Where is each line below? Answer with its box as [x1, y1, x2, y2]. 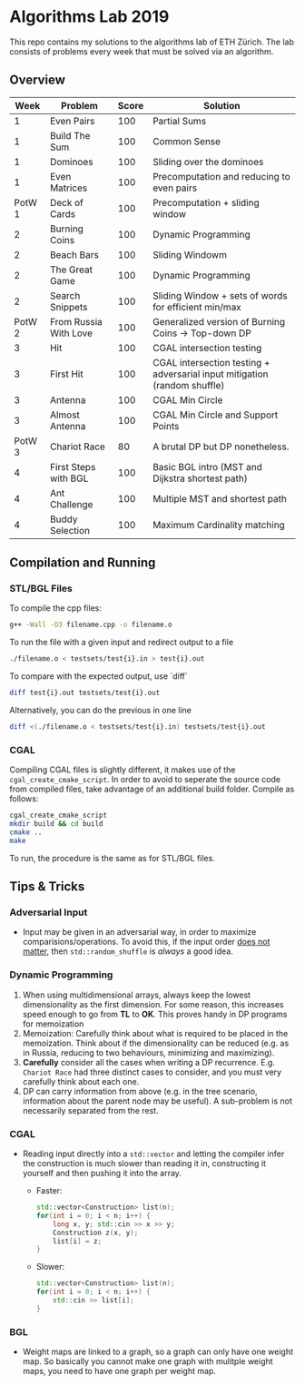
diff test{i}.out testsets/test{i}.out [9, 688, 161, 698]
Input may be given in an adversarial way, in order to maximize [22, 927, 257, 938]
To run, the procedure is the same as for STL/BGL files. [9, 852, 215, 863]
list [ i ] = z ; [53, 1236, 103, 1245]
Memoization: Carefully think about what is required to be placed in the [22, 1027, 289, 1038]
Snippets [49, 300, 88, 313]
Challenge [49, 497, 93, 510]
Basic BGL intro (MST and [152, 460, 263, 473]
